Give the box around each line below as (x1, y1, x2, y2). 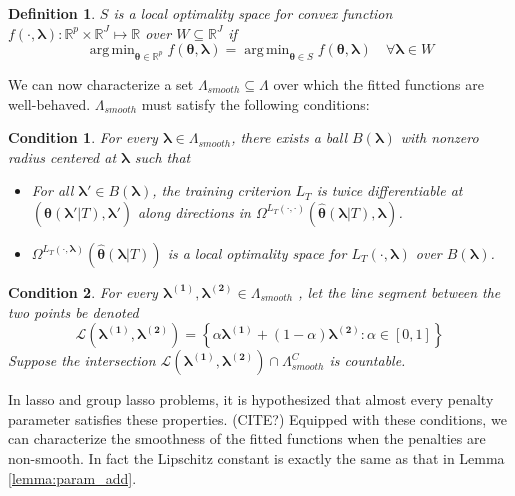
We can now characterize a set (8, 73, 194, 94)
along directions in (138, 201, 251, 222)
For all (31, 180, 74, 201)
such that (134, 146, 191, 167)
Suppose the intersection (8, 350, 156, 371)
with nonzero (400, 127, 479, 148)
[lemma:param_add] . (8, 467, 137, 488)
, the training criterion (152, 180, 291, 201)
